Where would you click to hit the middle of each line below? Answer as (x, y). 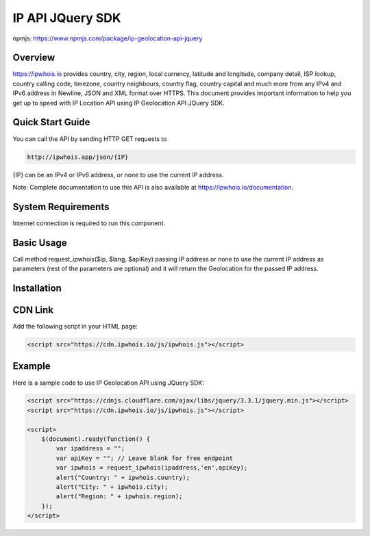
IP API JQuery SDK (67, 18)
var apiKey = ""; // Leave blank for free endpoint (145, 458)
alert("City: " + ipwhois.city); (112, 487)
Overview (34, 58)
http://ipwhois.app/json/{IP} (78, 157)
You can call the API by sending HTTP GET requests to (90, 139)
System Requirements (61, 206)
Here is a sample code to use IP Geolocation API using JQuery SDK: (109, 383)
